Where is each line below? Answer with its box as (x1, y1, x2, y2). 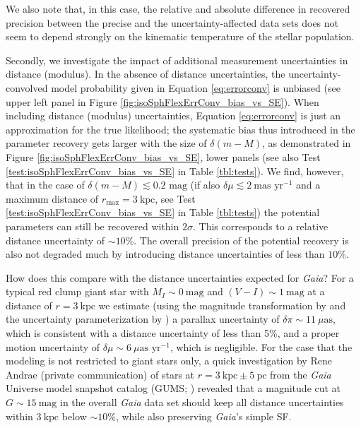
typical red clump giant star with (6, 284, 149, 299)
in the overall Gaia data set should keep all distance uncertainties (60, 395, 344, 410)
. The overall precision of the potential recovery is (134, 232, 349, 247)
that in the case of (6, 177, 85, 192)
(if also (190, 177, 220, 192)
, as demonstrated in (261, 136, 351, 150)
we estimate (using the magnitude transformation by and (98, 297, 346, 312)
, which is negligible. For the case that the (170, 339, 353, 354)
